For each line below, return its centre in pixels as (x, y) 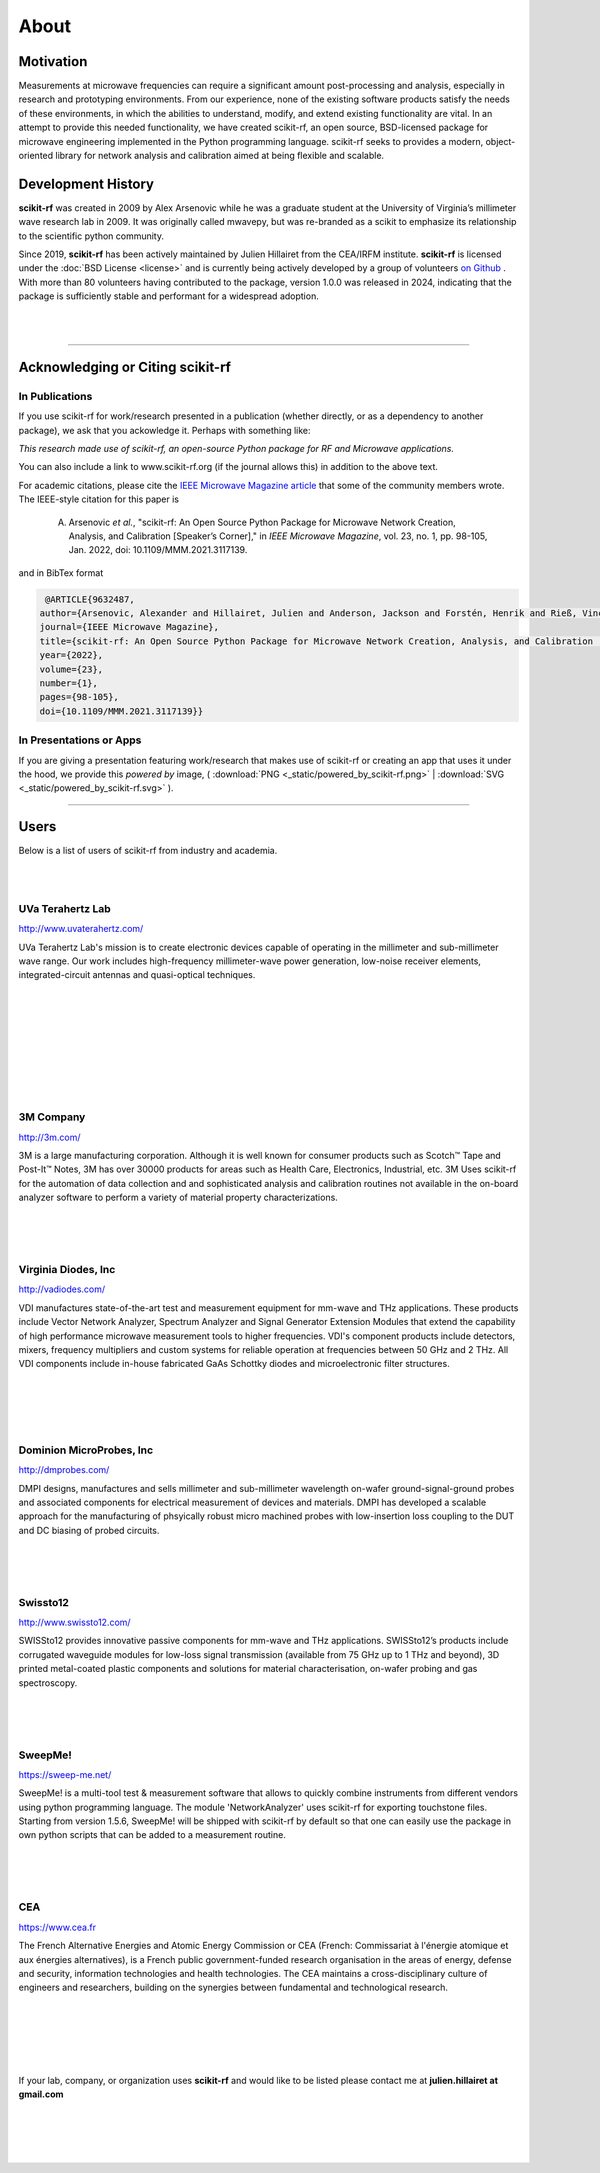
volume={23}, (71, 669)
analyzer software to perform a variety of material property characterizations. (178, 1197)
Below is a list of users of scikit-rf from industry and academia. (148, 851)
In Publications (55, 396)
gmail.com (41, 2094)
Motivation (53, 61)
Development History (86, 183)
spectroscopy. (48, 1682)
